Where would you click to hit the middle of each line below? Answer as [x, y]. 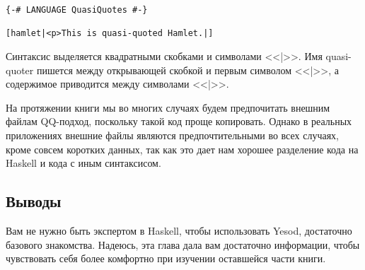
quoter [20, 70]
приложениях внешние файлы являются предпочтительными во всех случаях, [172, 135]
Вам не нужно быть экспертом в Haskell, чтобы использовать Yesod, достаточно [179, 230]
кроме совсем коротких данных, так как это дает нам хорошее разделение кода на [182, 149]
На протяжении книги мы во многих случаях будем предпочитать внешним [168, 107]
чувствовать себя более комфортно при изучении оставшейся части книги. [166, 258]
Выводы [34, 201]
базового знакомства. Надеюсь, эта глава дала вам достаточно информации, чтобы [183, 244]
